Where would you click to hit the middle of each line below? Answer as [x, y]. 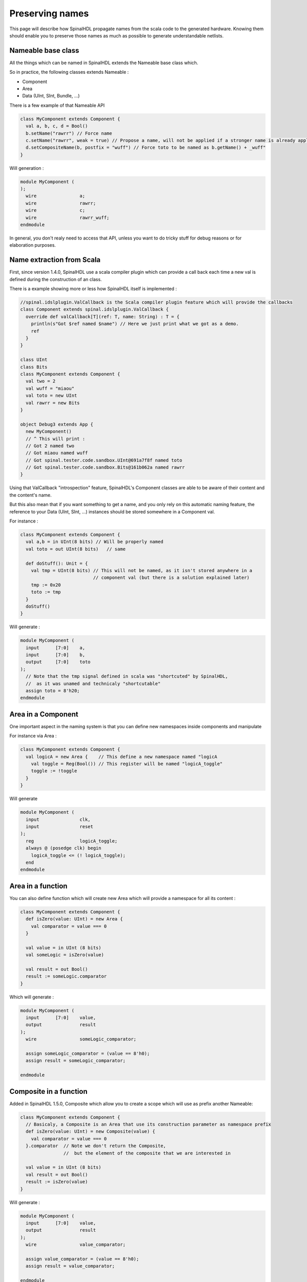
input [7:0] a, [56, 648]
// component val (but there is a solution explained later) [171, 578]
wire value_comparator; [76, 1245]
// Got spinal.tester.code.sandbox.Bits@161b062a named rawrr [105, 467]
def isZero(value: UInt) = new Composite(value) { [91, 1131]
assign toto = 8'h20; [53, 690]
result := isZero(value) [57, 1182]
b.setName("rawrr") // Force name [69, 133]
